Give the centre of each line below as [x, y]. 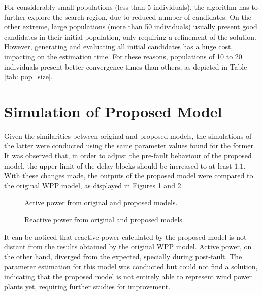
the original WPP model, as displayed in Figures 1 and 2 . [94, 185]
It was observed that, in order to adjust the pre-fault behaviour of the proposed [128, 156]
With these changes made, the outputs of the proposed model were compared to [129, 175]
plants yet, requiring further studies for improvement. [87, 286]
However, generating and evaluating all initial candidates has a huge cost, [119, 46]
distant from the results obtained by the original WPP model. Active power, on [128, 247]
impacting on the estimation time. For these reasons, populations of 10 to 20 [123, 56]
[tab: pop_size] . [28, 76]
